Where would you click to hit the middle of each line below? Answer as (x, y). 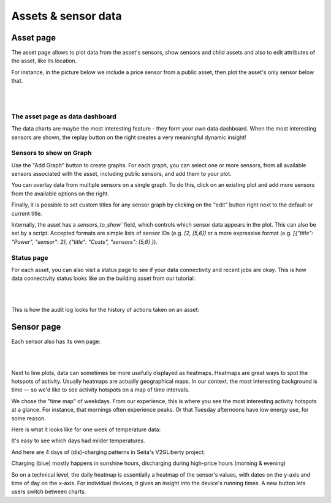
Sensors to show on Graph (51, 153)
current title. (27, 213)
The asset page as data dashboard (64, 116)
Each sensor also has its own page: (56, 342)
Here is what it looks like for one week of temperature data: (86, 429)
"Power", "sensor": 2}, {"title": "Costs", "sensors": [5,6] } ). (84, 241)
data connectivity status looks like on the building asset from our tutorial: (103, 278)
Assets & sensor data (67, 16)
